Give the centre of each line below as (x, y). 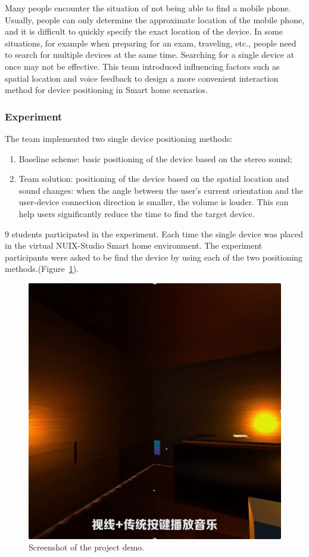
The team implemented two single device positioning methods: (119, 138)
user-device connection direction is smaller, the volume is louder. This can (154, 202)
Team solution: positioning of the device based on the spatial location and (154, 179)
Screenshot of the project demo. (87, 547)
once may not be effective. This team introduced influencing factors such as (142, 66)
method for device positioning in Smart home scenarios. (107, 90)
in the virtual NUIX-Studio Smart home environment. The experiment (134, 245)
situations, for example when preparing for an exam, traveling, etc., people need (151, 43)
